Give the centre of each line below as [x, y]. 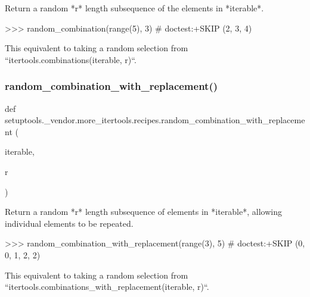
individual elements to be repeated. [69, 223]
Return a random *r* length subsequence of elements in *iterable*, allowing [143, 212]
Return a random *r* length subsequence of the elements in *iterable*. [134, 8]
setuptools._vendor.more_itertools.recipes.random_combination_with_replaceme [155, 120]
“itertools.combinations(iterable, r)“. [71, 59]
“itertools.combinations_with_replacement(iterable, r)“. [107, 287]
